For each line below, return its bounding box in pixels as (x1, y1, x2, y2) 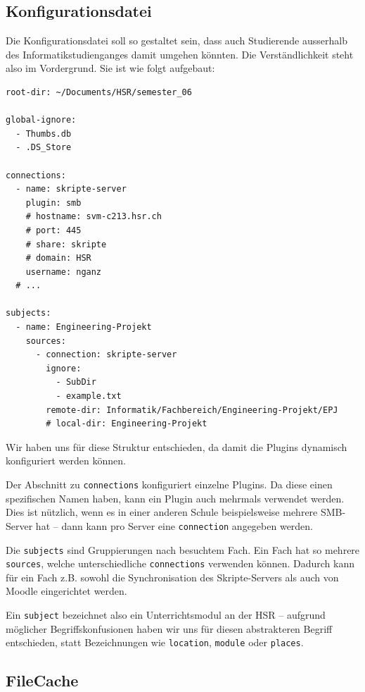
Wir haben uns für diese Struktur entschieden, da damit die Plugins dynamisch (6, 439, 347, 454)
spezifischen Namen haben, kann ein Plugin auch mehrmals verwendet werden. (6, 490, 345, 505)
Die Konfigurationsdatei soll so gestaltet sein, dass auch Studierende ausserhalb (6, 33, 347, 48)
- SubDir (56, 377, 96, 388)
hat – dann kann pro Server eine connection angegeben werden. (35, 518, 314, 533)
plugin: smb (25, 197, 82, 208)
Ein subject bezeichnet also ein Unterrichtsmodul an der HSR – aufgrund (6, 607, 326, 622)
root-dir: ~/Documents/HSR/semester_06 (6, 87, 192, 97)
